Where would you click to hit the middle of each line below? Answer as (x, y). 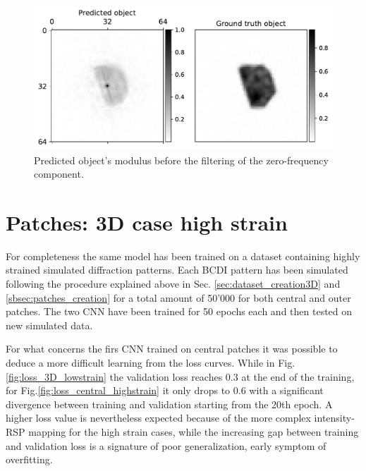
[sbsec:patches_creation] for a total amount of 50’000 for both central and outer (178, 297)
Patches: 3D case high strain (147, 222)
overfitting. (29, 459)
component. (59, 174)
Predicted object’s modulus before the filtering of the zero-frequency (181, 160)
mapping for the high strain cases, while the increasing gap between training (194, 431)
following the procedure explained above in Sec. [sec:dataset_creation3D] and (173, 284)
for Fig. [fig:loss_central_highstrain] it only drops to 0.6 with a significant (165, 390)
